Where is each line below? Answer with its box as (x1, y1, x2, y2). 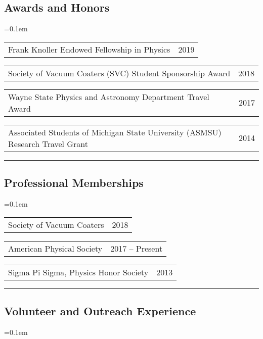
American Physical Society (8, 242, 103, 254)
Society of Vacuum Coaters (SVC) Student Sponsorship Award (8, 67, 231, 79)
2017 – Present (110, 242, 163, 254)
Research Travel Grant (8, 137, 88, 150)
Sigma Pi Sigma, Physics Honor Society (8, 266, 149, 278)
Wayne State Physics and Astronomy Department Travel (8, 90, 209, 103)
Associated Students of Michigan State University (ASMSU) (8, 126, 222, 138)
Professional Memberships (4, 175, 144, 190)
